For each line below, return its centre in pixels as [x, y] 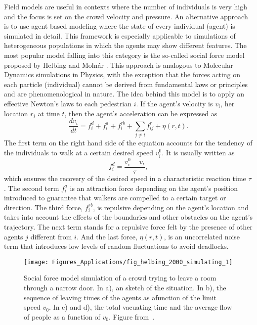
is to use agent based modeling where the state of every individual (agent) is [120, 26]
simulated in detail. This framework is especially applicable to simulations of [120, 35]
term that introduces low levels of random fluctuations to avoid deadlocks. [116, 246]
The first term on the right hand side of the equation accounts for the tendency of [128, 142]
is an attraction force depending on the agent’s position [154, 188]
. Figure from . [132, 316]
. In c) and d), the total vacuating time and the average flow [141, 307]
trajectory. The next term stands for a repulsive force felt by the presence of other [128, 226]
